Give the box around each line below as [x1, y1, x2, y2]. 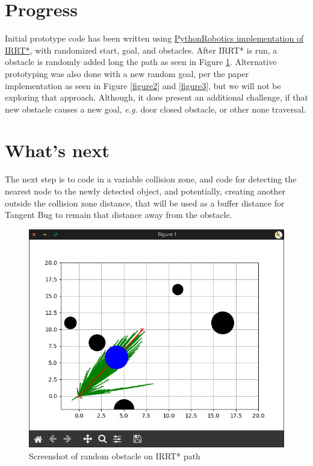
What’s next [5, 138, 110, 163]
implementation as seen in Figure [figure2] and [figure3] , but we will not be [5, 79, 281, 92]
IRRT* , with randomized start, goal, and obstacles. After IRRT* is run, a [5, 43, 277, 56]
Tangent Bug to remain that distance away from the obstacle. [5, 208, 232, 221]
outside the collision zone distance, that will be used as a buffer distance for [5, 196, 285, 209]
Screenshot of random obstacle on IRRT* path [29, 449, 200, 462]
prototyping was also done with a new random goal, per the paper [5, 67, 249, 79]
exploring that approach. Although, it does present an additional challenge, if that [5, 91, 308, 104]
